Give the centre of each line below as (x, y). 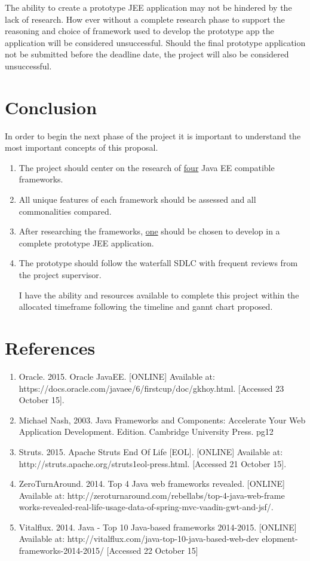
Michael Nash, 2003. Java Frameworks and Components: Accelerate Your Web (162, 420)
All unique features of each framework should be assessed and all (137, 199)
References (50, 347)
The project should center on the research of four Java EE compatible (147, 167)
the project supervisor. (60, 275)
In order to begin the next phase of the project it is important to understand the (153, 135)
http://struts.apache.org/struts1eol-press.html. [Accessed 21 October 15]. (153, 463)
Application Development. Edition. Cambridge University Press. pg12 (146, 432)
